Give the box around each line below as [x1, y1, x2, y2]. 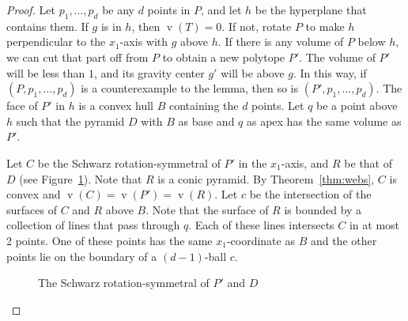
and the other [310, 232, 377, 248]
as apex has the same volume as [246, 112, 402, 129]
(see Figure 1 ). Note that [19, 170, 142, 187]
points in [147, 2, 191, 17]
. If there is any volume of [217, 33, 344, 50]
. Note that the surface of [145, 201, 269, 217]
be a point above [316, 97, 398, 114]
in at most [349, 217, 400, 233]
